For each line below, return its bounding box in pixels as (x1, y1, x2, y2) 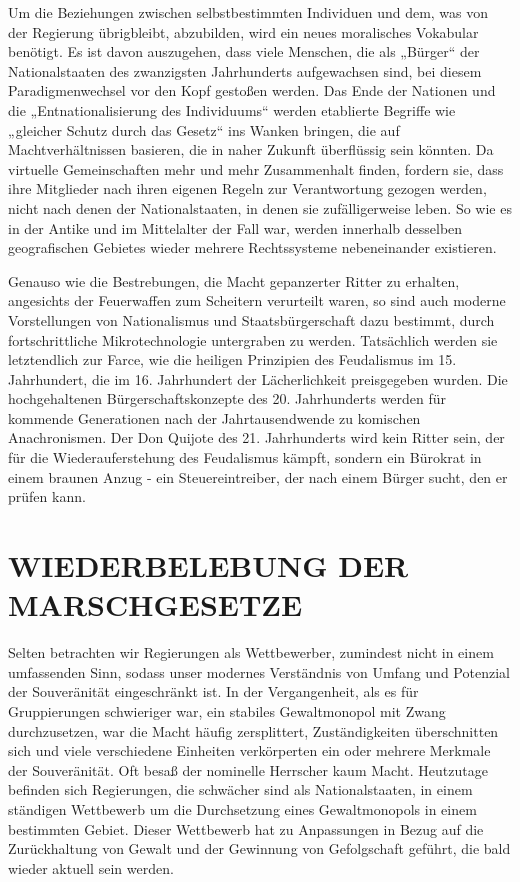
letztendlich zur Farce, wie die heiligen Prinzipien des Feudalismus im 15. (8, 349, 457, 370)
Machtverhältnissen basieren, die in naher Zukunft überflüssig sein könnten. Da (8, 139, 494, 160)
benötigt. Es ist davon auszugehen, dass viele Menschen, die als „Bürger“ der (8, 41, 480, 62)
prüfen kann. (8, 486, 86, 507)
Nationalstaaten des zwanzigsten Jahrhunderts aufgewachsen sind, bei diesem (8, 60, 482, 81)
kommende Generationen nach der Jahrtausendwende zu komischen (8, 407, 421, 428)
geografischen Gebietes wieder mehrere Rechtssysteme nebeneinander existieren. (8, 237, 497, 258)
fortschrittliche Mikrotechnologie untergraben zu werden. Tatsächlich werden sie (8, 329, 498, 350)
